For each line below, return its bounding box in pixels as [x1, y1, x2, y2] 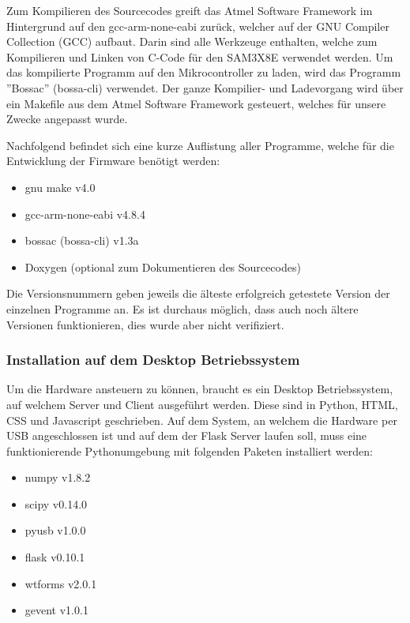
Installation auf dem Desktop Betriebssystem [6, 350, 300, 370]
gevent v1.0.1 [24, 602, 88, 618]
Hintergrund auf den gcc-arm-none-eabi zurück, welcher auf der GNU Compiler [6, 17, 389, 34]
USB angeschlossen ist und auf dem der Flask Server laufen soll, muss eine [6, 427, 367, 444]
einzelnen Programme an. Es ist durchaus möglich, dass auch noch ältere [6, 300, 359, 317]
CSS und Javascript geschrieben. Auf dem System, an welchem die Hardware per [6, 411, 397, 428]
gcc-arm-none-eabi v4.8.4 [24, 205, 145, 222]
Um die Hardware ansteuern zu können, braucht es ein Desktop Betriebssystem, [6, 381, 393, 397]
